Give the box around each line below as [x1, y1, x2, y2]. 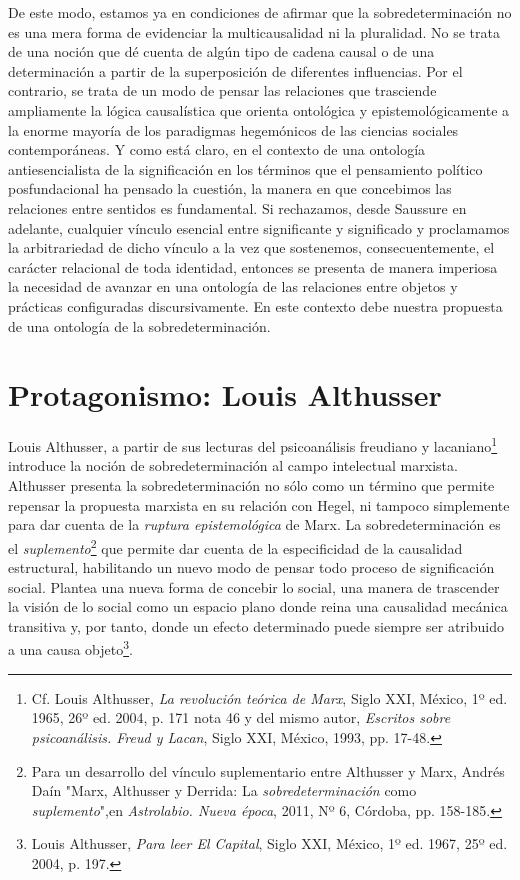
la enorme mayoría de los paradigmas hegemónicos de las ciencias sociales [8, 119, 459, 140]
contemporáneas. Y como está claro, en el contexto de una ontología [8, 139, 426, 160]
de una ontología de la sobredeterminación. [8, 315, 271, 336]
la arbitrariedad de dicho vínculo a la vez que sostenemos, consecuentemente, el [8, 237, 495, 258]
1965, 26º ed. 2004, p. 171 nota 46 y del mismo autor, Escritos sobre [31, 707, 451, 728]
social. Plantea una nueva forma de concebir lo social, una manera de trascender [8, 576, 500, 597]
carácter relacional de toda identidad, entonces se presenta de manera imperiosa [8, 256, 498, 277]
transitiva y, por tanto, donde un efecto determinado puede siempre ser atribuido [8, 615, 504, 636]
